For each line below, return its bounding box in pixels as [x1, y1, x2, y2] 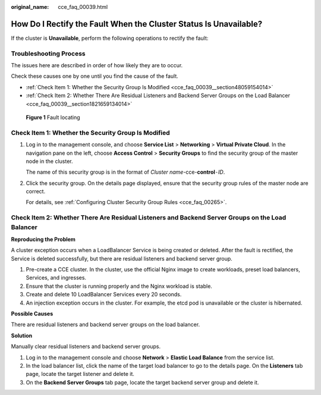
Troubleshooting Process [11, 49, 86, 58]
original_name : [11, 4, 49, 10]
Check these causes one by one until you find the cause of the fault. [11, 73, 178, 80]
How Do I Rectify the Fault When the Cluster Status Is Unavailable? [11, 18, 263, 29]
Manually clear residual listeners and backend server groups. [11, 343, 160, 350]
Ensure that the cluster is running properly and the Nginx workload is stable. [26, 283, 212, 290]
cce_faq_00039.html [58, 4, 108, 10]
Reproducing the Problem [11, 236, 75, 243]
